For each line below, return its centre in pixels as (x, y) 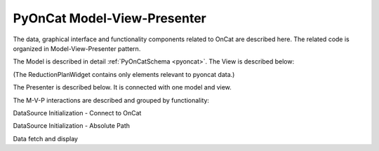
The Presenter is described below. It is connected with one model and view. (122, 87)
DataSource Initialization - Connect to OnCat (77, 113)
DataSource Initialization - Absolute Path (71, 126)
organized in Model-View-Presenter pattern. (77, 48)
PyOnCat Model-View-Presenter (109, 18)
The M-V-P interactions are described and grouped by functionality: (111, 100)
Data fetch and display (46, 138)
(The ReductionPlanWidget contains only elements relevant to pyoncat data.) (124, 74)
